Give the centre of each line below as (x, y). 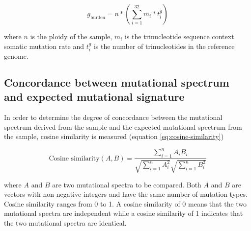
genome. (16, 56)
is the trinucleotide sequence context (179, 36)
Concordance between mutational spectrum (117, 82)
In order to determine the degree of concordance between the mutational (113, 117)
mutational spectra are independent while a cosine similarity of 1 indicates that (124, 213)
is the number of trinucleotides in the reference (164, 46)
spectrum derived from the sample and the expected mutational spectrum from (123, 127)
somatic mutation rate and (44, 46)
